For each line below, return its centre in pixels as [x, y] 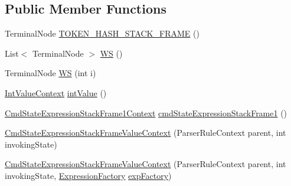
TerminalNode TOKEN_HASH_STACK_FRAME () [102, 33]
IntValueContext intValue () [56, 92]
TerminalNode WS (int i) [50, 73]
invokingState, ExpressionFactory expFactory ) [88, 175]
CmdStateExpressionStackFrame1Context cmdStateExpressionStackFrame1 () [146, 112]
